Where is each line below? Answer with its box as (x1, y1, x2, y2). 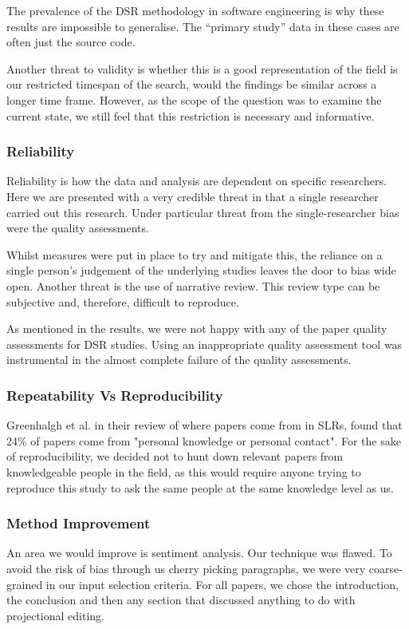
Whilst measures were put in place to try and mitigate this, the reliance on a (6, 246, 383, 263)
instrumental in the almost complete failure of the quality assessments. (6, 351, 352, 368)
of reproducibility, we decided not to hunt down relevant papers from (6, 448, 344, 465)
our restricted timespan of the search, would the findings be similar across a (6, 76, 377, 93)
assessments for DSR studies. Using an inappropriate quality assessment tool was (6, 335, 403, 352)
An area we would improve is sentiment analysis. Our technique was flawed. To (6, 544, 392, 561)
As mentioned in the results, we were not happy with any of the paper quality (6, 320, 387, 337)
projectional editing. (6, 607, 104, 623)
